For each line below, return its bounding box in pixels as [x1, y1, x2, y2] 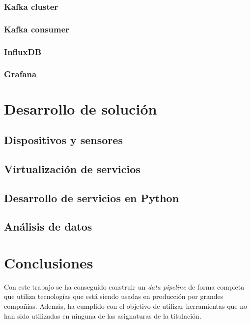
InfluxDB [4, 45, 42, 58]
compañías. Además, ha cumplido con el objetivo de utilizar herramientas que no [4, 301, 248, 311]
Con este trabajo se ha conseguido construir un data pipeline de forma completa [4, 281, 245, 292]
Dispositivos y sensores [4, 132, 123, 147]
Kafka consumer [4, 23, 70, 35]
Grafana [4, 68, 37, 80]
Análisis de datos [4, 219, 92, 234]
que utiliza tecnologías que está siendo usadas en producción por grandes [4, 291, 223, 301]
